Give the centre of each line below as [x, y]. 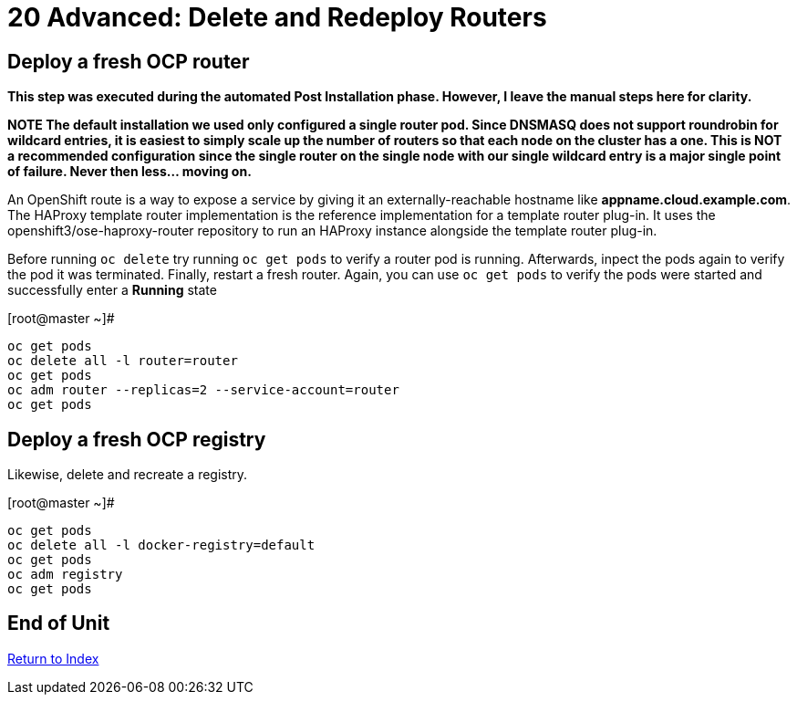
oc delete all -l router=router [123, 361]
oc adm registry [65, 575]
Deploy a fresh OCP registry [137, 439]
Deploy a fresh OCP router [129, 61]
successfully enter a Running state [112, 290]
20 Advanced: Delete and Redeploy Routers [277, 17]
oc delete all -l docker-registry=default [161, 545]
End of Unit [59, 623]
